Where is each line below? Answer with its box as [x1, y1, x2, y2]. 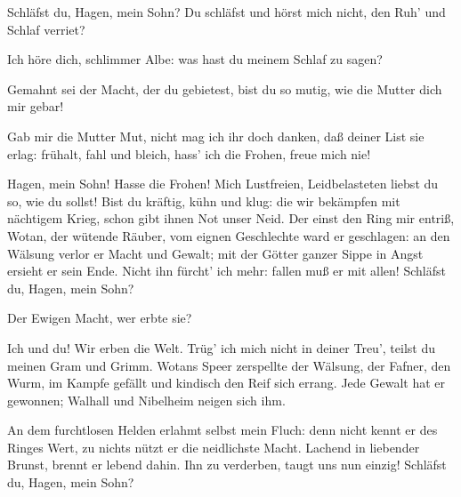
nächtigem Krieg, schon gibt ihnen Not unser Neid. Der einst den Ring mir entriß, [7, 209, 455, 228]
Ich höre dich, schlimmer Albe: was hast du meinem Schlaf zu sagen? [7, 50, 383, 68]
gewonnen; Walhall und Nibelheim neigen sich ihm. [7, 390, 286, 409]
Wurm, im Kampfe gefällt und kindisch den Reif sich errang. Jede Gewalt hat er [7, 373, 445, 392]
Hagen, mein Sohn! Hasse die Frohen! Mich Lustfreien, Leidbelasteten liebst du [7, 174, 439, 193]
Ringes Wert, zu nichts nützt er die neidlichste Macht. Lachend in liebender [7, 437, 420, 456]
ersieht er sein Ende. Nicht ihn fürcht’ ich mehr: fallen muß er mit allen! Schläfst [7, 261, 446, 280]
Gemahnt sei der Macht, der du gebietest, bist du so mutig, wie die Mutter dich [7, 79, 442, 98]
